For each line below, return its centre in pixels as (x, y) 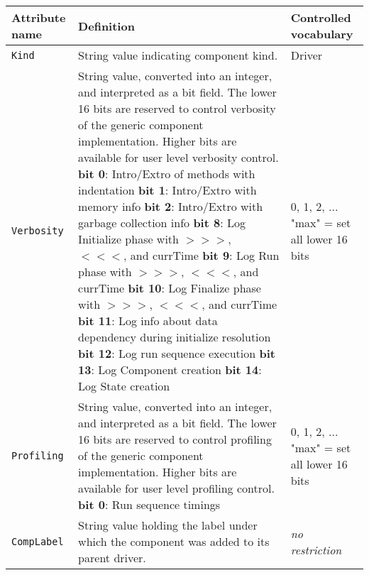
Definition (106, 26)
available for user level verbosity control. (178, 157)
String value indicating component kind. (178, 55)
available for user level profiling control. (176, 488)
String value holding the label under (168, 525)
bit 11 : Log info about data (148, 321)
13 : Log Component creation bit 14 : (170, 369)
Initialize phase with (128, 239)
